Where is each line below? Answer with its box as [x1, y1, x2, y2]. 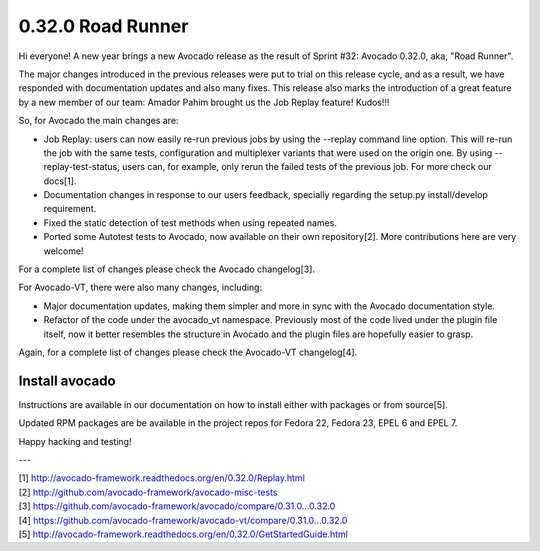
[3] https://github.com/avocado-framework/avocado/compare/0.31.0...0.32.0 [18, 500, 336, 512]
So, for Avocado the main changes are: [18, 115, 179, 127]
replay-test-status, [43, 161, 120, 173]
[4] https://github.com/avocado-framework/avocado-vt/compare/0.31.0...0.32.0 [18, 514, 348, 526]
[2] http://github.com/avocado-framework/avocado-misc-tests [18, 486, 278, 498]
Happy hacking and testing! [18, 435, 132, 447]
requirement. [43, 203, 97, 215]
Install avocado [18, 372, 116, 389]
